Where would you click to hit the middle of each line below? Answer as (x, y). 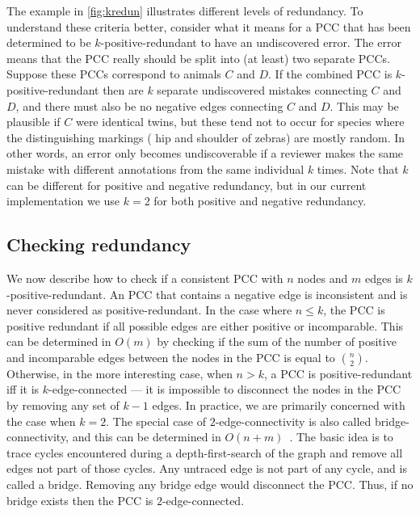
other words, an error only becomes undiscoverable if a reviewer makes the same (205, 153)
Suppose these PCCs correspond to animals (114, 74)
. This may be (364, 105)
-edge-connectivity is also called (293, 421)
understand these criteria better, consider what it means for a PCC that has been (209, 26)
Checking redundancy (99, 244)
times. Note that (358, 169)
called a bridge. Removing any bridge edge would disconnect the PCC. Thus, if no (210, 485)
